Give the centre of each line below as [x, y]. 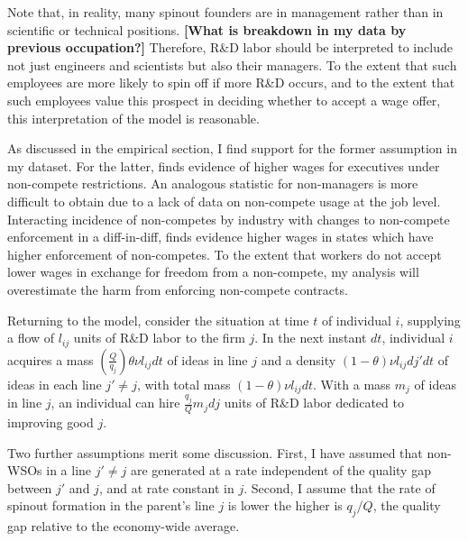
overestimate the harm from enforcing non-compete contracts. [178, 289]
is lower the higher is [285, 505]
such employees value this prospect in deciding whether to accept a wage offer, [224, 100]
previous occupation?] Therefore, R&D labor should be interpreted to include [230, 47]
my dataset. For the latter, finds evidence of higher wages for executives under [224, 165]
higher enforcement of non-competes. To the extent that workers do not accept [225, 254]
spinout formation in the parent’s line [111, 505]
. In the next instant [311, 338]
